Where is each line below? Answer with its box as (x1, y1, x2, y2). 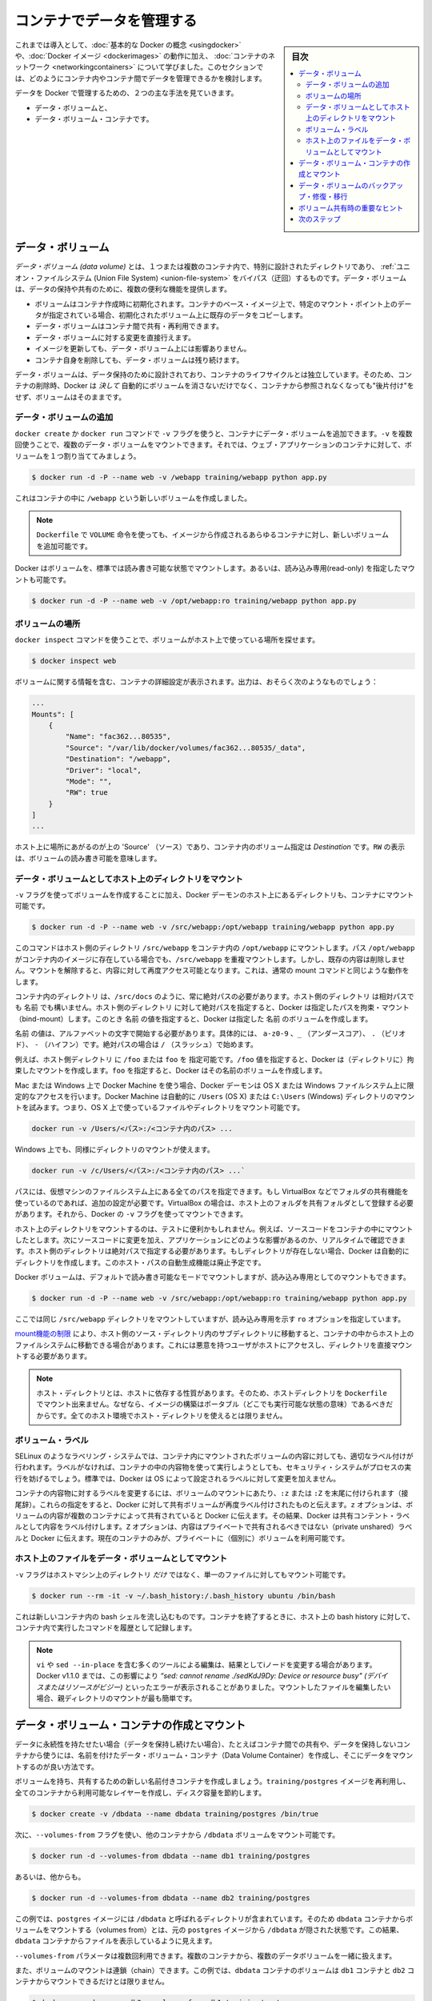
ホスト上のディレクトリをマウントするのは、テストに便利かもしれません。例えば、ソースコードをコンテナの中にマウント (14, 1224, 414, 1233)
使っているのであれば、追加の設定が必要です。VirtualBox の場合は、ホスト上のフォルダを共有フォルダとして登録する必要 (14, 1197, 414, 1208)
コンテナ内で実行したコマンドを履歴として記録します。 (14, 1623, 197, 1633)
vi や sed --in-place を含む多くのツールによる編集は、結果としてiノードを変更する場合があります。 (36, 1659, 377, 1669)
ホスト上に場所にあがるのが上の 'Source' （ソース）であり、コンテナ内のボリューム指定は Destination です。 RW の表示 (14, 842, 406, 852)
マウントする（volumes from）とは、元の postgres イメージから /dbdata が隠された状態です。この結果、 (49, 1925, 404, 1935)
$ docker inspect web (31, 656, 117, 666)
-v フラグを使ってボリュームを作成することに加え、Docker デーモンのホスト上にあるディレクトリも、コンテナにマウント (14, 890, 414, 900)
